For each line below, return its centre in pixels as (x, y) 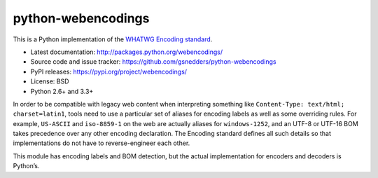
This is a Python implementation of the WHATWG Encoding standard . (113, 39)
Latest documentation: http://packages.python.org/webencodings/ (127, 52)
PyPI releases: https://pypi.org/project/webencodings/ (109, 71)
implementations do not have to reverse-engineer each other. (101, 143)
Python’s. (26, 166)
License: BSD (50, 81)
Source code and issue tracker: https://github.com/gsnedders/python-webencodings (153, 62)
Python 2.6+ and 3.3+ (62, 91)
